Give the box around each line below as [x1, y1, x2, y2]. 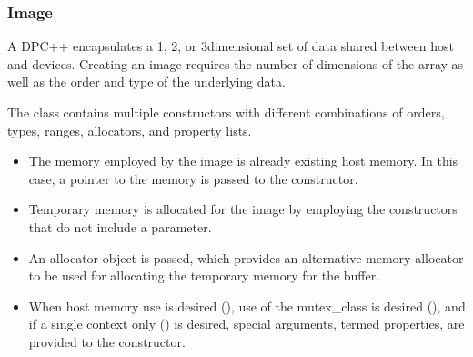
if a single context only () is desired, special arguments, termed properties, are [28, 314, 465, 333]
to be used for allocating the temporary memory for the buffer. [28, 266, 380, 285]
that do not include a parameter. [28, 217, 212, 236]
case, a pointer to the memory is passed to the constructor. [28, 168, 358, 188]
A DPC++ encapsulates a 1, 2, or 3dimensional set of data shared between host [7, 36, 454, 56]
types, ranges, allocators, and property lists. [7, 120, 252, 139]
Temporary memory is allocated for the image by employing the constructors [28, 199, 458, 219]
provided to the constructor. [28, 331, 186, 351]
